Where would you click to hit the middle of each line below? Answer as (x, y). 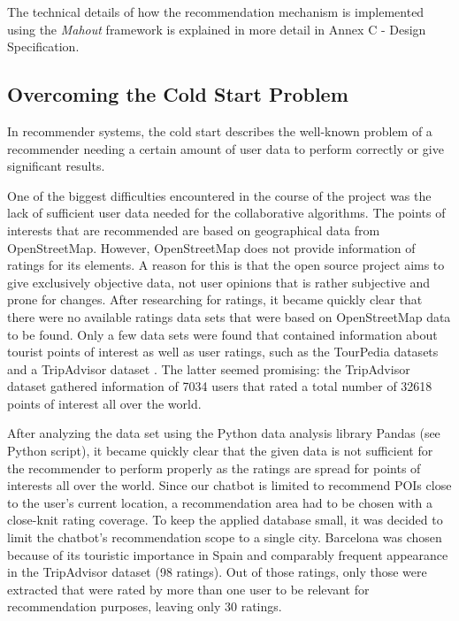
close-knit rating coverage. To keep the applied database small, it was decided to (225, 520)
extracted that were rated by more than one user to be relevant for (188, 589)
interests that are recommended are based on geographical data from (194, 230)
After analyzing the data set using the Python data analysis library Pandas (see (224, 433)
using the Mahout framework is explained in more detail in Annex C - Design (217, 29)
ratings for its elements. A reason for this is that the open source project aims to (226, 265)
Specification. (43, 46)
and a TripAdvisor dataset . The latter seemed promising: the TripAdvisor (209, 368)
